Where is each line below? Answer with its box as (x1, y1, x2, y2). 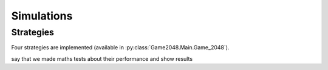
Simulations (11, 9, 73, 23)
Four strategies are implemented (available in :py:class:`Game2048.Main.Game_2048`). (11, 44, 230, 51)
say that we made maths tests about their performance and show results (11, 55, 193, 62)
